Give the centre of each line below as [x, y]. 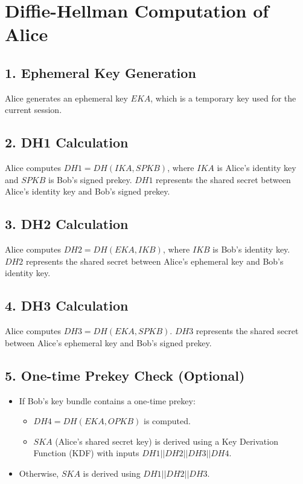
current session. [33, 110]
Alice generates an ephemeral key [66, 98]
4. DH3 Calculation [67, 305]
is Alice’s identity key [257, 168]
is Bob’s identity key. [251, 249]
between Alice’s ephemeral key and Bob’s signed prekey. [108, 342]
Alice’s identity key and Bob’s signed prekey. [88, 191]
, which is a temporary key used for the [223, 98]
